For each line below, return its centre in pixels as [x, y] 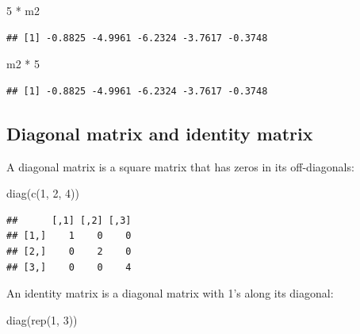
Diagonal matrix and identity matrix [160, 133]
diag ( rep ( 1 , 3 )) [42, 319]
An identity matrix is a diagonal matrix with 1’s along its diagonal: [170, 293]
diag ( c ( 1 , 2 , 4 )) [43, 193]
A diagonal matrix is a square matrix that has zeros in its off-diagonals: [180, 166]
